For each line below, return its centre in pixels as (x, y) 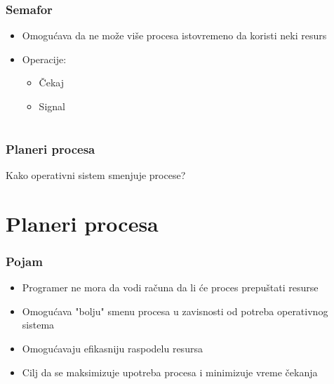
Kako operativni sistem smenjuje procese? (96, 175)
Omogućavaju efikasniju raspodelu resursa (112, 349)
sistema (38, 325)
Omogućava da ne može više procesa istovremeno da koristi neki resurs (174, 35)
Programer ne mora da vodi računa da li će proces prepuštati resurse (170, 287)
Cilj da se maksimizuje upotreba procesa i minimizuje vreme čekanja (170, 372)
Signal (52, 106)
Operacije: (44, 59)
